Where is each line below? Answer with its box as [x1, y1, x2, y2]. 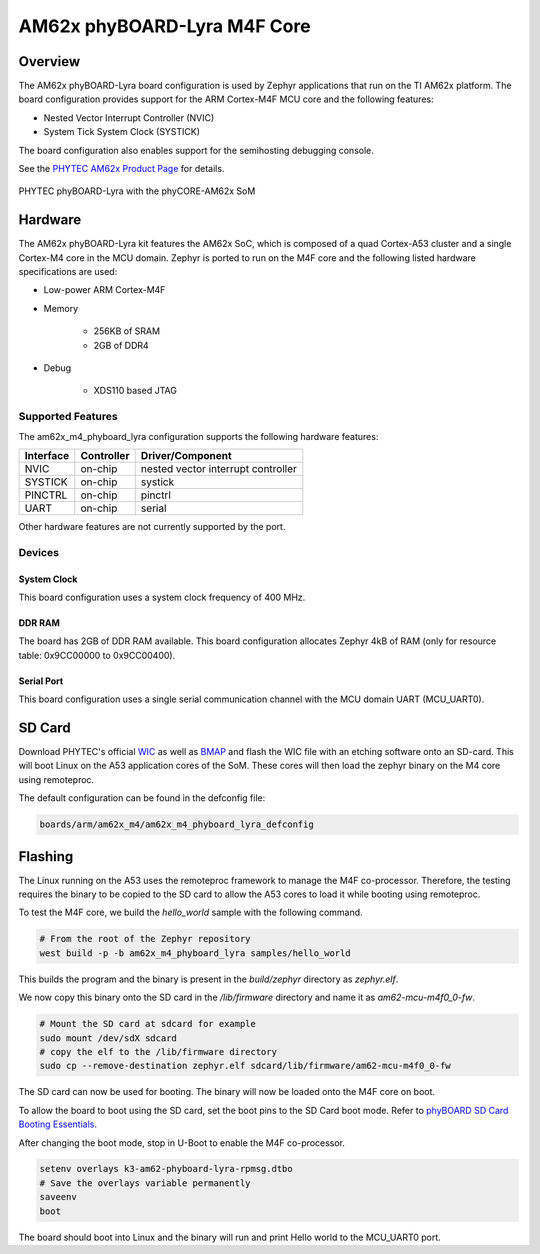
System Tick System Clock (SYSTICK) [43, 126, 200, 138]
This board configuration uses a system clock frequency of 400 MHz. [18, 591, 306, 603]
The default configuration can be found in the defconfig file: [18, 792, 266, 804]
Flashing [18, 848, 74, 865]
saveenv [39, 1191, 77, 1203]
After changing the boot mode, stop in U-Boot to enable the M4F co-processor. [18, 1136, 345, 1149]
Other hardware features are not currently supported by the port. [18, 520, 286, 532]
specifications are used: [18, 266, 118, 278]
